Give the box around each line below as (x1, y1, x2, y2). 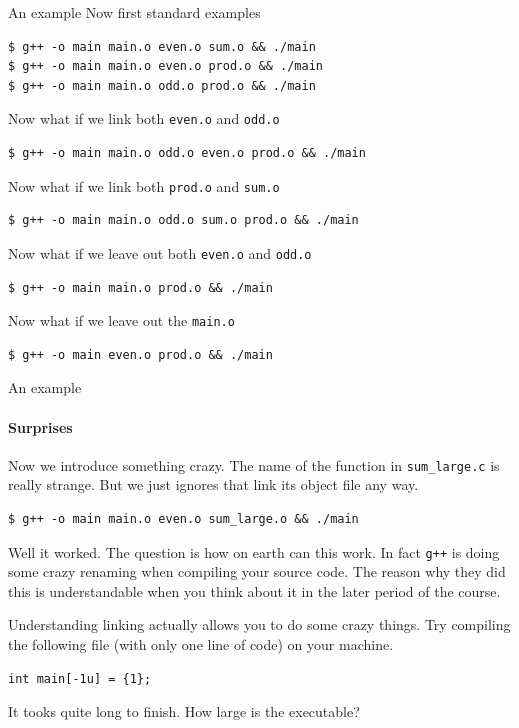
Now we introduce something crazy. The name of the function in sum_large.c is (8, 454, 500, 475)
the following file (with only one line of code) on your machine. (8, 634, 394, 655)
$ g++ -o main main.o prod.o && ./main (8, 280, 273, 295)
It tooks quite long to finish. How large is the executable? (8, 701, 360, 722)
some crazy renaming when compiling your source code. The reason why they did (8, 561, 506, 582)
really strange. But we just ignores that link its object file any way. (8, 474, 419, 495)
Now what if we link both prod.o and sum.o (8, 175, 280, 196)
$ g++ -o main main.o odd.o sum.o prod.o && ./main (8, 213, 359, 228)
